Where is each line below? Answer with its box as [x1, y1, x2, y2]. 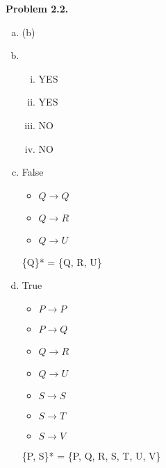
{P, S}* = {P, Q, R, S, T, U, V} [22, 448, 161, 462]
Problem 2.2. [6, 1, 69, 15]
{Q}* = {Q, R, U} [22, 254, 102, 269]
